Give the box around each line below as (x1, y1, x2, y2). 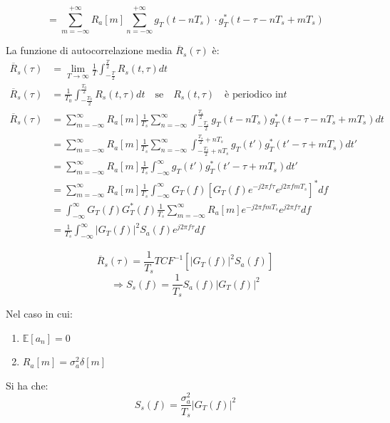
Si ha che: (6, 377, 48, 392)
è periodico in (225, 89, 284, 100)
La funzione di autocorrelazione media (6, 43, 173, 58)
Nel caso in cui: (6, 306, 73, 320)
